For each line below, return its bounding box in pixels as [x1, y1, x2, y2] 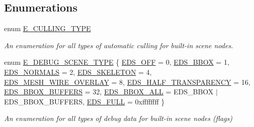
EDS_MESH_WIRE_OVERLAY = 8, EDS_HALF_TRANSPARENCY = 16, [4, 76, 250, 87]
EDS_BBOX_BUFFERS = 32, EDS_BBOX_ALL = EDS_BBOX [4, 86, 214, 97]
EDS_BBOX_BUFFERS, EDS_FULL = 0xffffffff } [4, 96, 165, 106]
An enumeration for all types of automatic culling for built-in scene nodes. [4, 40, 233, 50]
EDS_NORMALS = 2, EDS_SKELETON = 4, [4, 66, 152, 77]
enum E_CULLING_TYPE [4, 23, 91, 34]
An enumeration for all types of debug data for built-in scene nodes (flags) [4, 113, 232, 123]
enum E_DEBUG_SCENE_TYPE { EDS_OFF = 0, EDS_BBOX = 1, [4, 57, 229, 67]
